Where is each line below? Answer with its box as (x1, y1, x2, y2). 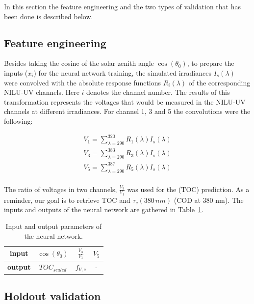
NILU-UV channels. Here (4, 87, 79, 97)
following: (4, 115, 33, 126)
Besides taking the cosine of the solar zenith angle (4, 58, 154, 68)
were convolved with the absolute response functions (4, 77, 161, 87)
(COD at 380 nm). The (174, 194, 244, 205)
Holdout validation (4, 288, 101, 303)
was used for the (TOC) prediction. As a (127, 184, 250, 194)
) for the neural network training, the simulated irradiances (33, 67, 211, 78)
